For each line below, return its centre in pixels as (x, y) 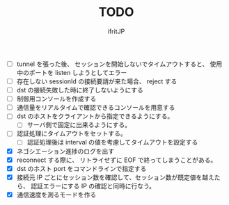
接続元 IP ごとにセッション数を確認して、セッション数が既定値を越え (116, 177)
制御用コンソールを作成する (56, 99)
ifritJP (116, 31)
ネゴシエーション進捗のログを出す (65, 151)
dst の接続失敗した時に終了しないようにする (80, 90)
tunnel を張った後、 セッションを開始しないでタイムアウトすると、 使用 (119, 64)
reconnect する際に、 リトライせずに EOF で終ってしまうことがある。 (117, 160)
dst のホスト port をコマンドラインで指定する (81, 168)
